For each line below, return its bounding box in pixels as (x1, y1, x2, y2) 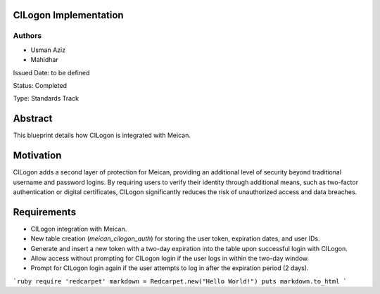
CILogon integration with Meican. (30, 224, 127, 233)
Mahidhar (30, 56, 59, 64)
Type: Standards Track (13, 94, 79, 103)
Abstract (13, 113, 53, 124)
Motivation (13, 150, 62, 162)
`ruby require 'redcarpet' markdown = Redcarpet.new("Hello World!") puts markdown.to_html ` (13, 277, 348, 285)
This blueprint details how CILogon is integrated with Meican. (13, 131, 191, 140)
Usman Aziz (30, 46, 66, 54)
